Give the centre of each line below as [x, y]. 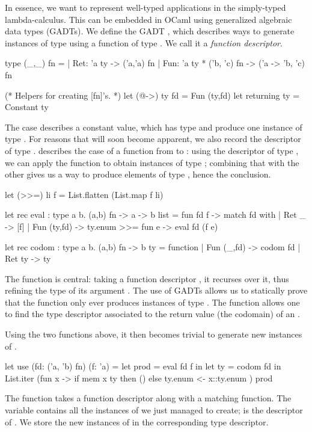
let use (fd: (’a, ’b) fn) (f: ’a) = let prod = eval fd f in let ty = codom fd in [143, 366]
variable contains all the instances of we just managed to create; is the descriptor [154, 410]
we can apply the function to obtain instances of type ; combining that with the [152, 162]
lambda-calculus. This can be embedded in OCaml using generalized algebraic [148, 19]
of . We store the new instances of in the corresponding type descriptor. [137, 421]
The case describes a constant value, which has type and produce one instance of [154, 127]
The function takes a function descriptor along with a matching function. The [148, 398]
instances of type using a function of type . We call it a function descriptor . [144, 42]
